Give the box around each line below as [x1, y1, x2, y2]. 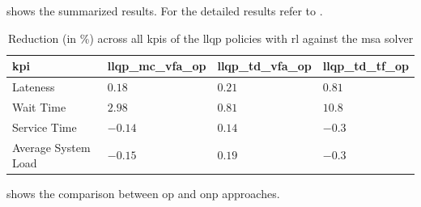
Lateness [12, 78, 55, 95]
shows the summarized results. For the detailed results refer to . [6, 2, 323, 19]
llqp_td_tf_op [322, 57, 409, 74]
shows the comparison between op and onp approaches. [6, 185, 280, 202]
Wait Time [12, 98, 66, 115]
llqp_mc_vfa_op [107, 57, 206, 74]
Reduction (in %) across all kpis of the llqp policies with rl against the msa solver [7, 29, 414, 46]
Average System [12, 138, 91, 155]
